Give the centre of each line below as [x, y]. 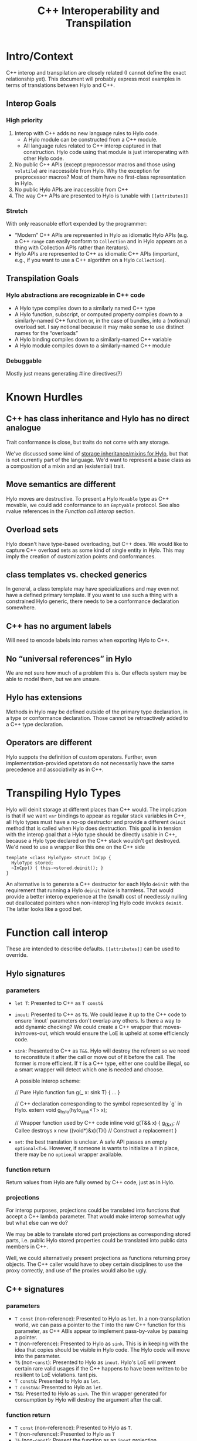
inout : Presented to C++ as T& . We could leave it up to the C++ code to [100, 1014]
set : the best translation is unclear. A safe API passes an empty [91, 1142]
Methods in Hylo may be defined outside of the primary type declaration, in [97, 712]
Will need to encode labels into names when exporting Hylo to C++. [88, 640]
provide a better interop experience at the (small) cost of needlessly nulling [97, 896]
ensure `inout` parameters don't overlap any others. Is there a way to [97, 1021]
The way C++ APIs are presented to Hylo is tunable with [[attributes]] [101, 196]
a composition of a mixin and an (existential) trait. [65, 466]
